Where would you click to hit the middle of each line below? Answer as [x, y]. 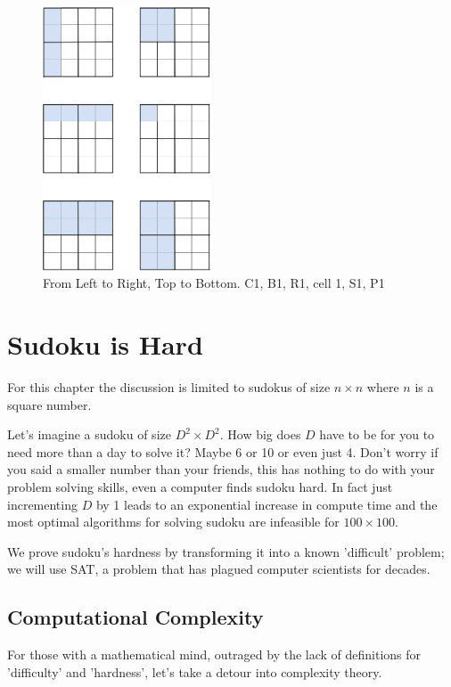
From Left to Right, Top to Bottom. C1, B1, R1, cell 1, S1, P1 [214, 283]
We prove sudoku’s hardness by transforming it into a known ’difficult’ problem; [226, 551]
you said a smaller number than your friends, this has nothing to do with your [221, 469]
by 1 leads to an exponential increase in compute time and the [266, 504]
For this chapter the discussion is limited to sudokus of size [169, 386]
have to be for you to [377, 434]
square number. [49, 404]
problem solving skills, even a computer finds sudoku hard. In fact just [200, 486]
